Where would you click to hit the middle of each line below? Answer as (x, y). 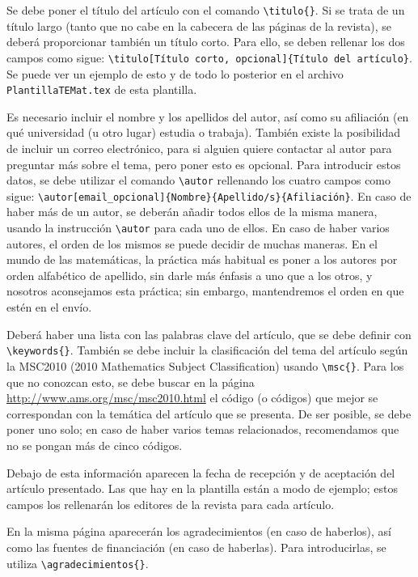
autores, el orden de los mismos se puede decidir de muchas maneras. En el (192, 243)
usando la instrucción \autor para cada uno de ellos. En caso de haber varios (198, 228)
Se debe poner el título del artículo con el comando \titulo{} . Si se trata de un (206, 10)
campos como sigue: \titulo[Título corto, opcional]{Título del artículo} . (209, 57)
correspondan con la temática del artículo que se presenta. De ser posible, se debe (209, 413)
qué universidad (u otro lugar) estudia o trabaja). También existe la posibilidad (204, 132)
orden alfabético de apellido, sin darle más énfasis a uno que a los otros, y (190, 275)
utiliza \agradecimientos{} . (78, 563)
